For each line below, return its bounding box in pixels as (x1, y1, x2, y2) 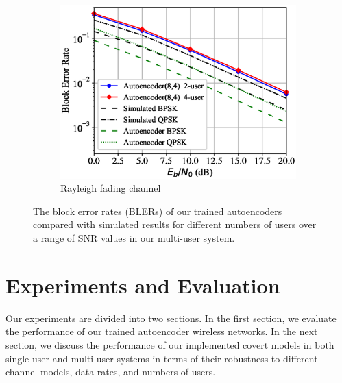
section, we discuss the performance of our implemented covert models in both (5, 337, 334, 351)
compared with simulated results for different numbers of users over (33, 217, 317, 232)
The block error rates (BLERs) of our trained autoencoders (33, 203, 282, 218)
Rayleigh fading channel (60, 181, 161, 195)
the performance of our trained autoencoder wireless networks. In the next (5, 324, 318, 338)
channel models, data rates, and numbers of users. (5, 365, 216, 379)
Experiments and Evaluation (5, 271, 280, 299)
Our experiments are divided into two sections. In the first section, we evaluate (5, 310, 337, 325)
